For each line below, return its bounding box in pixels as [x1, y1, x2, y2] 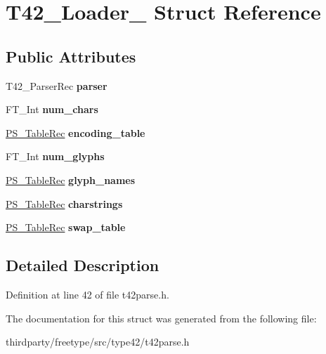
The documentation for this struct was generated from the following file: [6, 310, 317, 325]
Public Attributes [6, 45, 136, 67]
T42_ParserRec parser [6, 78, 107, 93]
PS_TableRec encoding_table [6, 125, 145, 140]
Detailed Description [6, 254, 159, 276]
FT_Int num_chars [6, 102, 98, 117]
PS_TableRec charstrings [6, 196, 123, 211]
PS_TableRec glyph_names [6, 172, 136, 187]
